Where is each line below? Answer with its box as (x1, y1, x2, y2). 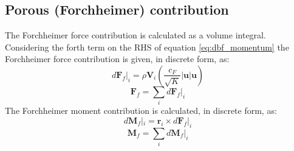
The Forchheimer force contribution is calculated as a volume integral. (5, 29, 266, 41)
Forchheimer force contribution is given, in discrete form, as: (5, 52, 230, 65)
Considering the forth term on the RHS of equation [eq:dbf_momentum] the (5, 40, 289, 53)
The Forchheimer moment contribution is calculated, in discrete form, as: (5, 104, 277, 117)
